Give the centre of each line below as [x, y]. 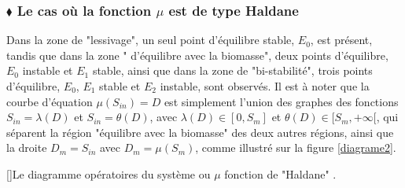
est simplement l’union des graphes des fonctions [281, 101]
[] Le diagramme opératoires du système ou [109, 173]
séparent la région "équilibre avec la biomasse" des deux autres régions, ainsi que [200, 132]
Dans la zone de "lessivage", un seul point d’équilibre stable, [151, 40]
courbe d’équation [50, 101]
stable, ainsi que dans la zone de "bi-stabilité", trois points [232, 70]
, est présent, [341, 40]
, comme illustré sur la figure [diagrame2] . [296, 147]
